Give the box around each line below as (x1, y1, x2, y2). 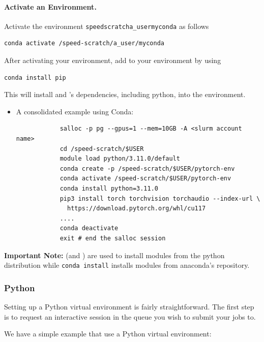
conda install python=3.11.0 (60, 184, 158, 192)
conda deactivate (60, 225, 119, 232)
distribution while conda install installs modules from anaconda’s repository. (4, 260, 250, 270)
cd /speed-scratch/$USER (60, 145, 144, 152)
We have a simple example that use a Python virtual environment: (4, 328, 212, 339)
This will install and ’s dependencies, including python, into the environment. (4, 89, 246, 100)
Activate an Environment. (4, 1, 97, 12)
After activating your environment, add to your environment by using (4, 55, 221, 66)
